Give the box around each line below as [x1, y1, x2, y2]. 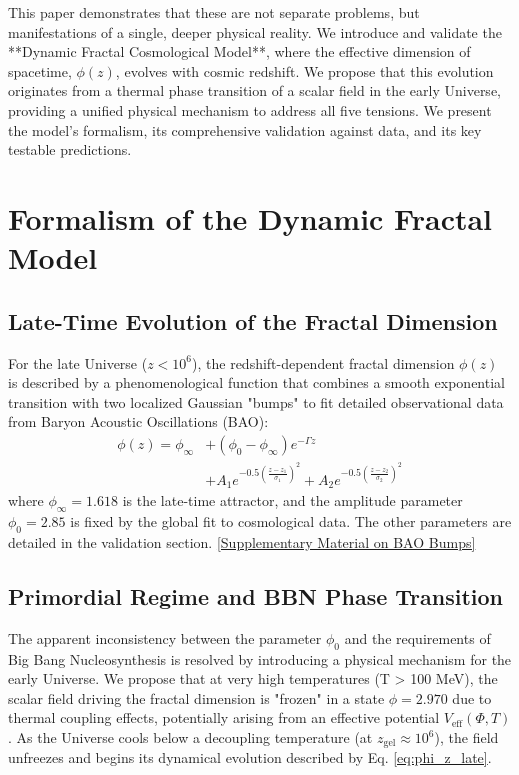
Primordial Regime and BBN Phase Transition [8, 581, 504, 612]
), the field [434, 727, 499, 748]
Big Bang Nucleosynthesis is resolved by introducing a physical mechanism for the [8, 648, 512, 669]
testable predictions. [8, 139, 132, 160]
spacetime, [8, 60, 72, 81]
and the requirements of [344, 627, 491, 648]
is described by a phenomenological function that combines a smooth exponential [8, 372, 505, 393]
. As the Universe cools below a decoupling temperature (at [8, 727, 373, 748]
